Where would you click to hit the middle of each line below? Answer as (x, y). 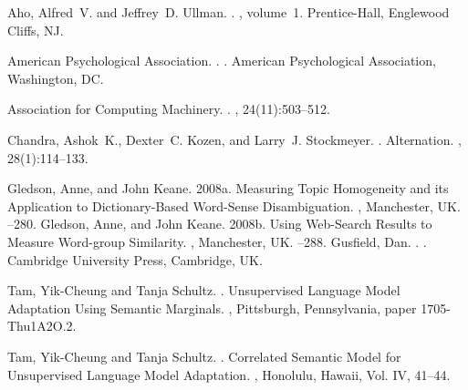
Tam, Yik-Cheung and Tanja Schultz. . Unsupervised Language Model (204, 290)
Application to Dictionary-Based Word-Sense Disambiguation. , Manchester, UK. (234, 205)
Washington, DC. (56, 78)
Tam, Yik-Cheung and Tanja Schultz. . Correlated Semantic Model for (204, 356)
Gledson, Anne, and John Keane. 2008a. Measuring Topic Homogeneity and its (228, 188)
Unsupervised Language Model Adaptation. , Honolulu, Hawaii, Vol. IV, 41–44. (229, 374)
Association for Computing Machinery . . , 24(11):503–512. (169, 109)
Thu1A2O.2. (42, 326)
